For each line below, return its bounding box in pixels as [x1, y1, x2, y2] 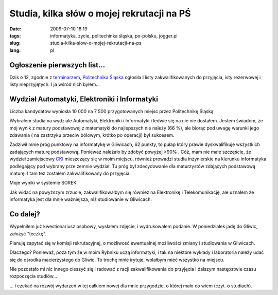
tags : [9, 32, 21, 39]
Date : [9, 26, 22, 32]
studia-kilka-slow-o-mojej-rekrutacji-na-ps [50, 40, 142, 46]
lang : [9, 47, 21, 53]
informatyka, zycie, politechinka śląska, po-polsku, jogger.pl [50, 32, 178, 39]
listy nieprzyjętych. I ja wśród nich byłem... [9, 81, 100, 87]
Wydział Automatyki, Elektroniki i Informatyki [9, 95, 158, 103]
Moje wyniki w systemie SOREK [9, 180, 77, 186]
